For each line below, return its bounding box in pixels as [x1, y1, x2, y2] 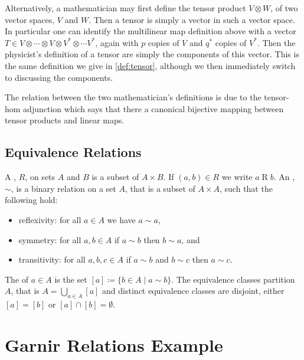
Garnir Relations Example [5, 332, 223, 356]
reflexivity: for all [18, 213, 81, 225]
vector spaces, [5, 13, 55, 25]
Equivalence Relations [5, 143, 142, 161]
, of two [270, 2, 298, 14]
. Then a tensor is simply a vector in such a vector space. [89, 13, 295, 25]
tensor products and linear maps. [5, 114, 125, 126]
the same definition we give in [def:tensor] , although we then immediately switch [5, 59, 296, 71]
